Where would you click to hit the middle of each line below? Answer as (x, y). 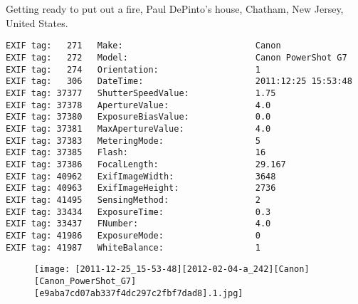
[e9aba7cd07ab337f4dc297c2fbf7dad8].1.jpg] (139, 293)
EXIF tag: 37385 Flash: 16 (136, 153)
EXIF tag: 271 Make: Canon (143, 46)
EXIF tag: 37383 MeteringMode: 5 (133, 141)
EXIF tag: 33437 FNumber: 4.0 (138, 224)
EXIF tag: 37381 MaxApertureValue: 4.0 (138, 129)
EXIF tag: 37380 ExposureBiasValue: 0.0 (138, 117)
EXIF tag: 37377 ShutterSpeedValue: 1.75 (141, 93)
